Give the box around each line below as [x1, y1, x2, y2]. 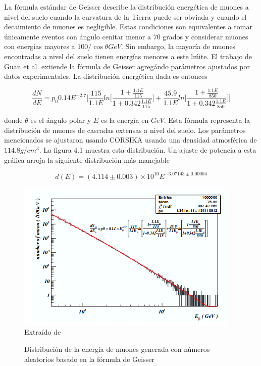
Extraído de [24, 327, 61, 337]
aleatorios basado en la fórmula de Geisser [24, 353, 154, 364]
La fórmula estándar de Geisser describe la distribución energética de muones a [4, 2, 249, 12]
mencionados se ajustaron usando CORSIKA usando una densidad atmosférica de [4, 134, 257, 145]
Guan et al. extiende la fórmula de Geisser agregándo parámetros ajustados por [4, 61, 250, 71]
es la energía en [101, 115, 149, 125]
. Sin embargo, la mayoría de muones [121, 41, 236, 52]
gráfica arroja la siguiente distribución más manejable [4, 154, 170, 165]
